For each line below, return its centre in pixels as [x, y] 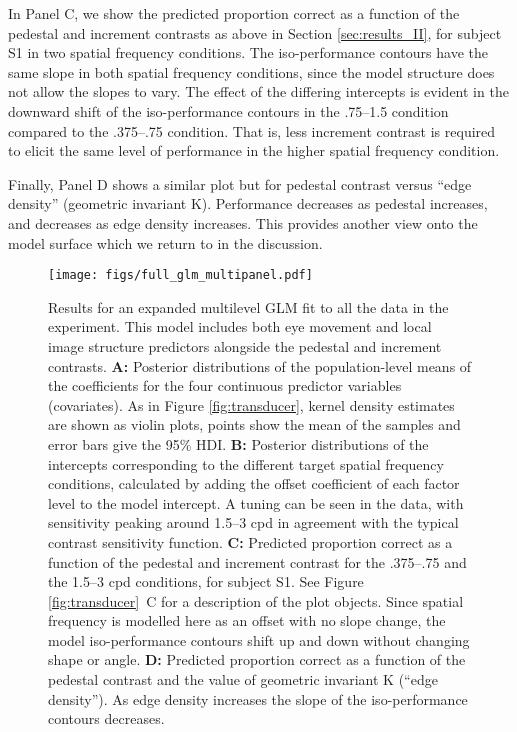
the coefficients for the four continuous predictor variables [225, 385]
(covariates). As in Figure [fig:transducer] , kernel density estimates [251, 404]
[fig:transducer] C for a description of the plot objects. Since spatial [256, 600]
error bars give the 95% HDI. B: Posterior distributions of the [238, 443]
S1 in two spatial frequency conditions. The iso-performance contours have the [248, 52]
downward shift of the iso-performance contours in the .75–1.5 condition [228, 110]
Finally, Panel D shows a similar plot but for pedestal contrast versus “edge [240, 183]
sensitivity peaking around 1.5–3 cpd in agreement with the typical [253, 522]
